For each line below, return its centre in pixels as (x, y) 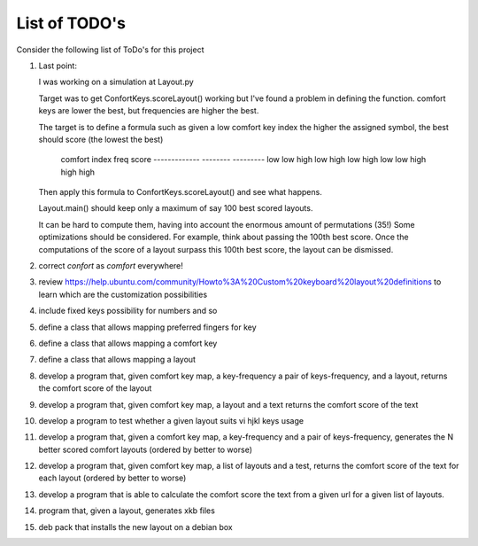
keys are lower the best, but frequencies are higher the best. (149, 111)
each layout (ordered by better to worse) (112, 478)
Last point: (58, 66)
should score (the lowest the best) (101, 139)
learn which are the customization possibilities (123, 294)
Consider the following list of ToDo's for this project (110, 50)
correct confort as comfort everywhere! (111, 266)
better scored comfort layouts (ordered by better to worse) (145, 449)
